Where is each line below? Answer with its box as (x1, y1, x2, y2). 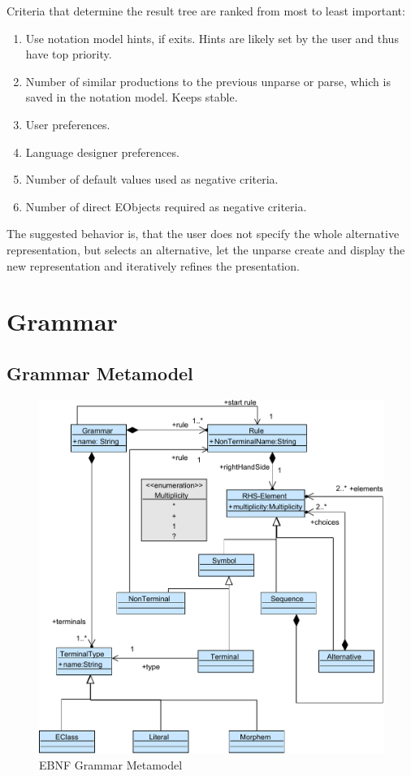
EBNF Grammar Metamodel (39, 756, 183, 773)
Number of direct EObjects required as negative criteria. (25, 197, 307, 215)
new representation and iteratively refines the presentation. (6, 257, 300, 274)
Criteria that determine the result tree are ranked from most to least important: (6, 2, 405, 19)
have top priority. (25, 46, 112, 63)
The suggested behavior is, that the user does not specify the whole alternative (6, 225, 400, 242)
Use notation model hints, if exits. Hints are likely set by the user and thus (25, 29, 399, 46)
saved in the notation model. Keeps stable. (25, 89, 238, 106)
